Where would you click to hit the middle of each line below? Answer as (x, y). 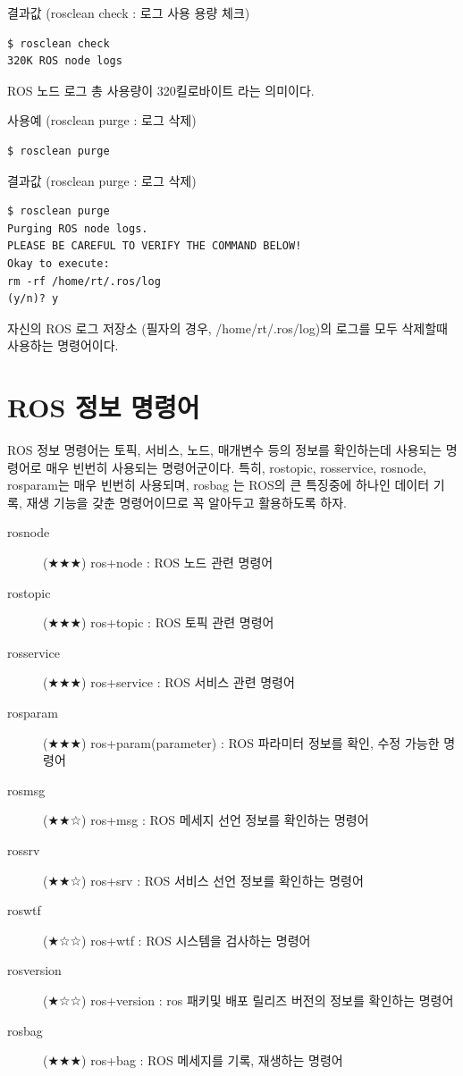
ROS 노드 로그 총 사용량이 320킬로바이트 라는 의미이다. (161, 90)
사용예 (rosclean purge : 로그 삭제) (102, 120)
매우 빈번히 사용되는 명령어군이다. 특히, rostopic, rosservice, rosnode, (236, 467)
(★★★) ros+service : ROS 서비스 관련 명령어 (169, 682)
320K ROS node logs (65, 61)
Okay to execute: (59, 263)
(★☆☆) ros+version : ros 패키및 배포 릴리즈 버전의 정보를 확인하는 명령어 (248, 1000)
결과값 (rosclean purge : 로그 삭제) (102, 180)
